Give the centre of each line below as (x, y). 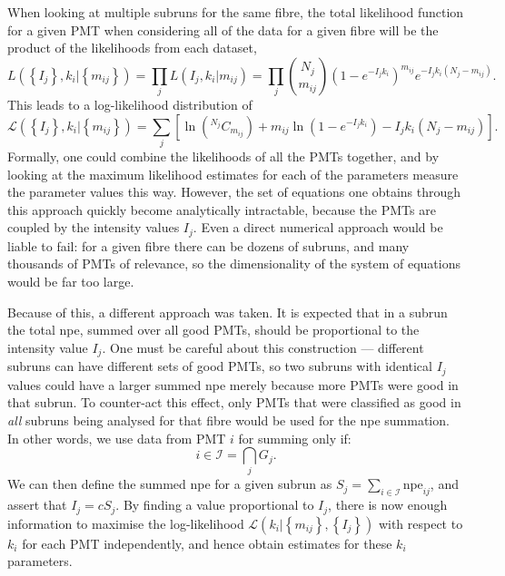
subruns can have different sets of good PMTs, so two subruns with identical (220, 366)
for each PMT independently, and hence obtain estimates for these (207, 543)
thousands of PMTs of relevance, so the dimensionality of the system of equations (234, 264)
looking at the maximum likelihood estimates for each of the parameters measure (233, 174)
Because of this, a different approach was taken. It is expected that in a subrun (228, 312)
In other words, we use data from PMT (117, 438)
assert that (37, 505)
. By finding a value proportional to (215, 505)
